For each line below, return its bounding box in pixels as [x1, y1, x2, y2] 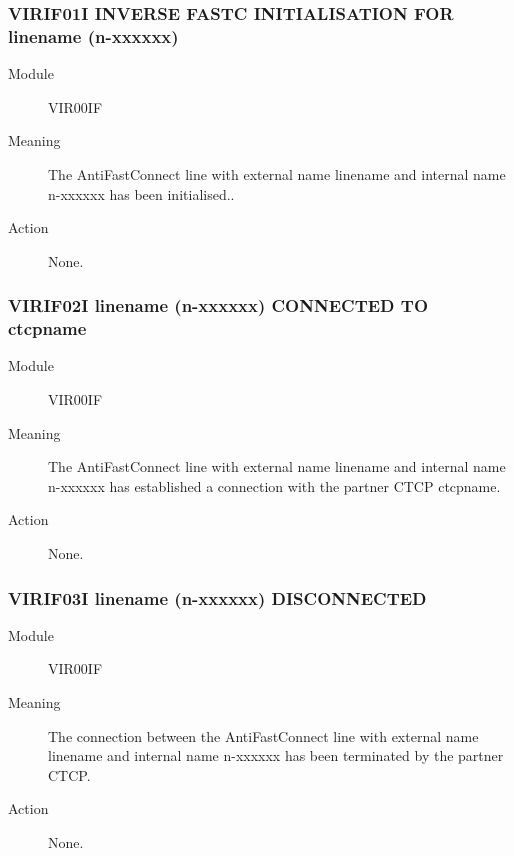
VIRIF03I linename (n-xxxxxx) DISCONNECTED [8, 585, 427, 610]
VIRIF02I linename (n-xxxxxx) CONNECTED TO [8, 293, 429, 318]
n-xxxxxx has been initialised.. [48, 183, 235, 204]
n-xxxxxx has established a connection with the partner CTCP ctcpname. [48, 475, 501, 496]
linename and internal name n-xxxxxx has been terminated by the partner [48, 745, 504, 766]
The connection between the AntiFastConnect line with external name [48, 725, 479, 746]
